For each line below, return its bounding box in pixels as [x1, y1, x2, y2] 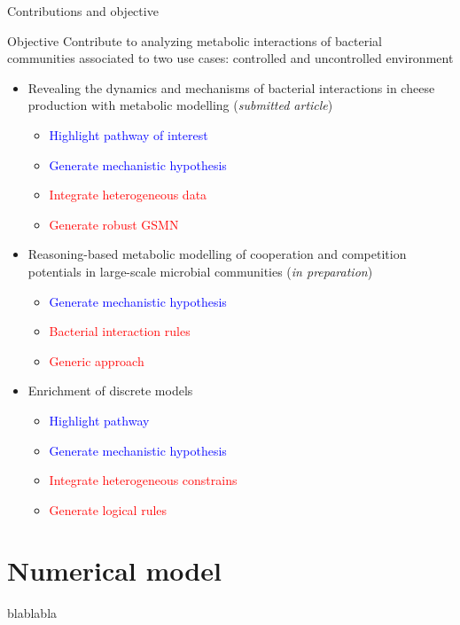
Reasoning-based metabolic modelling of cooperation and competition [27, 245, 407, 263]
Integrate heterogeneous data [49, 185, 207, 204]
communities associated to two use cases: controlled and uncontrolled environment [7, 49, 454, 67]
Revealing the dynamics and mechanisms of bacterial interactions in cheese [27, 78, 435, 97]
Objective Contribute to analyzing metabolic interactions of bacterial [7, 31, 382, 50]
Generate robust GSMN [49, 215, 179, 233]
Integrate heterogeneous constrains [49, 471, 238, 489]
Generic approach [49, 351, 144, 370]
